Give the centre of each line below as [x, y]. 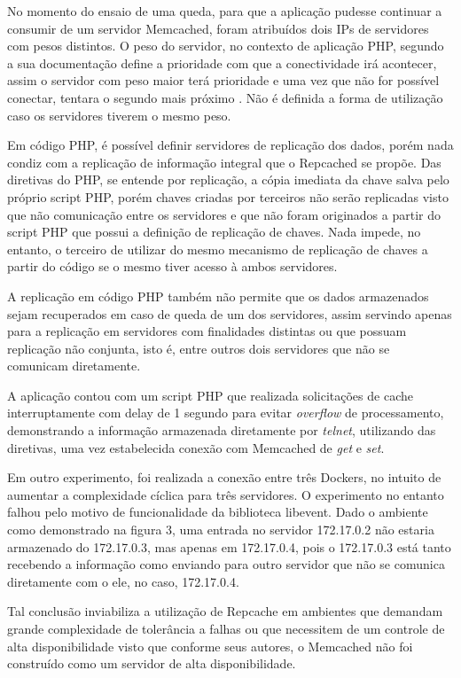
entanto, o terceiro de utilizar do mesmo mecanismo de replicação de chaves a [218, 249]
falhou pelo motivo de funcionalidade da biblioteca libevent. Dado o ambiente [218, 512]
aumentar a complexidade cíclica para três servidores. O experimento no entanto [226, 494]
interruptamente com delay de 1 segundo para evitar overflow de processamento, [226, 413]
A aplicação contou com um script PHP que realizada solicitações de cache [210, 395]
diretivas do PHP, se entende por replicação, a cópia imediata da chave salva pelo [228, 179]
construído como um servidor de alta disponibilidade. [152, 663]
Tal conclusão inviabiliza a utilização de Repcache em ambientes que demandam [225, 611]
